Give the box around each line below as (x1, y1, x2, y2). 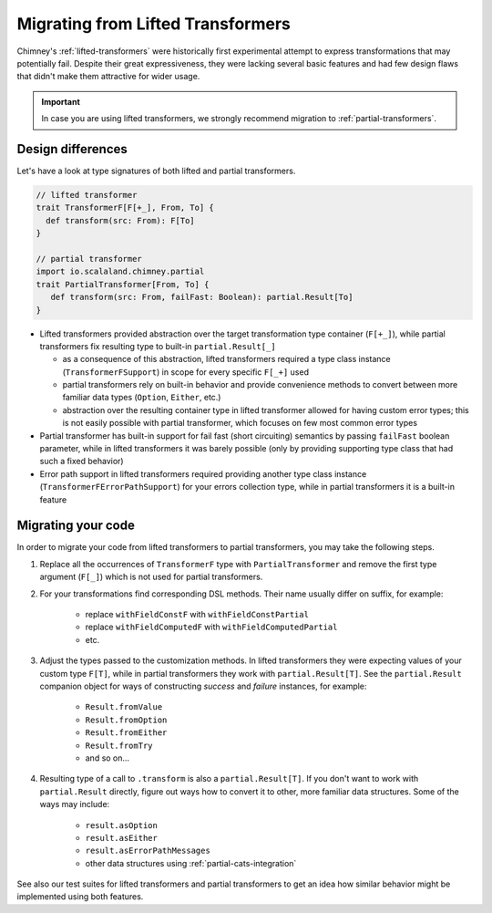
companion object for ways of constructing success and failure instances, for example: (39, 680, 367, 691)
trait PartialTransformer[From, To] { (36, 279, 210, 289)
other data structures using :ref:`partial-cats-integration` (85, 857, 297, 868)
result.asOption (85, 820, 159, 830)
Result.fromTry (85, 740, 154, 751)
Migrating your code (16, 518, 136, 534)
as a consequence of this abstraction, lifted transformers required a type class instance (62, 354, 391, 365)
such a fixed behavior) (39, 456, 124, 467)
